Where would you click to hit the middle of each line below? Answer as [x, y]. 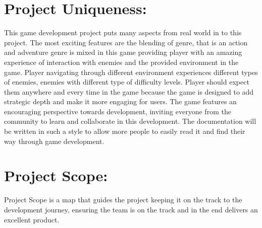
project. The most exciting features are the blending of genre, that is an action [126, 42]
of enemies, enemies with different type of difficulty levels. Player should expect [127, 82]
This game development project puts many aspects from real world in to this [123, 32]
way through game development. [54, 141]
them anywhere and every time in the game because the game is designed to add [129, 91]
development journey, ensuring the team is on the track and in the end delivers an [131, 209]
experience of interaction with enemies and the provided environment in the [121, 62]
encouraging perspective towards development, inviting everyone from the [118, 111]
